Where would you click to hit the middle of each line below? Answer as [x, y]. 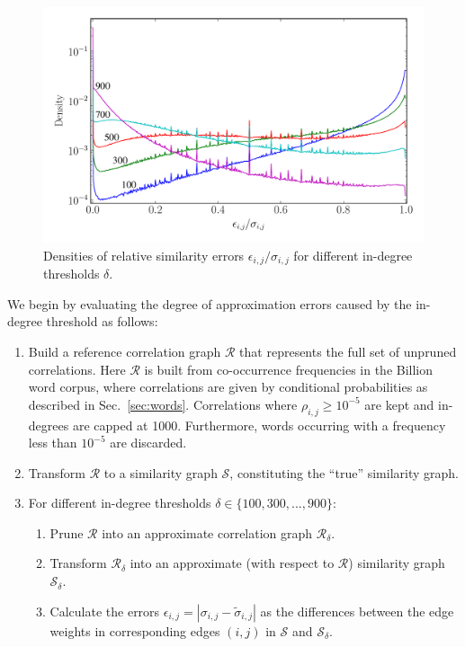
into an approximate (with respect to [232, 563]
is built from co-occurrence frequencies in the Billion [289, 369]
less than [53, 443]
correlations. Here [77, 369]
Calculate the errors [105, 611]
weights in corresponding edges [135, 630]
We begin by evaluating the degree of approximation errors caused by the [210, 303]
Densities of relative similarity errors [144, 255]
